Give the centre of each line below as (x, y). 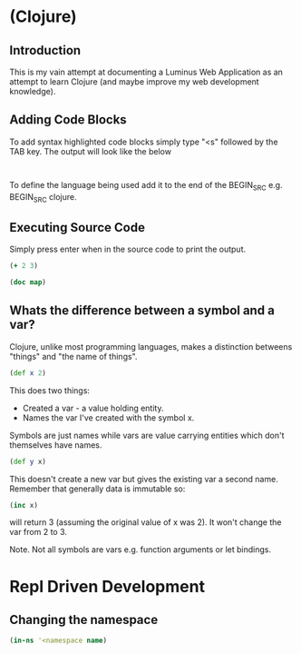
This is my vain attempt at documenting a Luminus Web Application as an (146, 72)
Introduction (45, 50)
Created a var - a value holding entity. (93, 408)
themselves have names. (56, 445)
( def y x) (28, 461)
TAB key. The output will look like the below (91, 151)
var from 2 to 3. (39, 532)
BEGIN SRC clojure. (43, 198)
